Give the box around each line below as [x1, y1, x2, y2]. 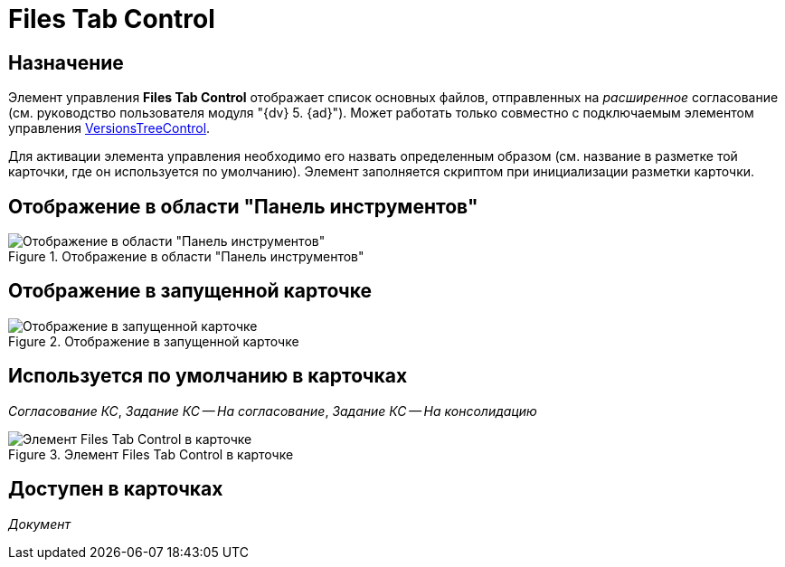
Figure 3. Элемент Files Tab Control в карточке [8, 446, 294, 462]
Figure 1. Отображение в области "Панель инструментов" [8, 249, 364, 265]
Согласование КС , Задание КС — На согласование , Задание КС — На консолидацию [8, 402, 537, 419]
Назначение [8, 51, 124, 74]
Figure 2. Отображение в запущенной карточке [8, 333, 299, 349]
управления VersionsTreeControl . [8, 120, 211, 137]
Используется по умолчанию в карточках [8, 364, 408, 388]
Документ [8, 515, 71, 532]
